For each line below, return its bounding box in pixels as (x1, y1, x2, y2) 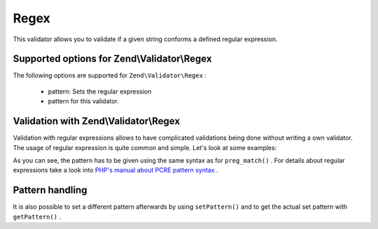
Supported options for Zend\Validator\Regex (13, 53, 212, 65)
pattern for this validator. (48, 97, 119, 105)
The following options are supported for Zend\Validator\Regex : (13, 71, 206, 80)
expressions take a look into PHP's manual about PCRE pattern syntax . (13, 166, 218, 175)
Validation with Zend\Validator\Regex (13, 115, 181, 127)
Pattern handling (13, 184, 87, 196)
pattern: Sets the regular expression (48, 87, 152, 96)
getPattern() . (13, 212, 62, 221)
